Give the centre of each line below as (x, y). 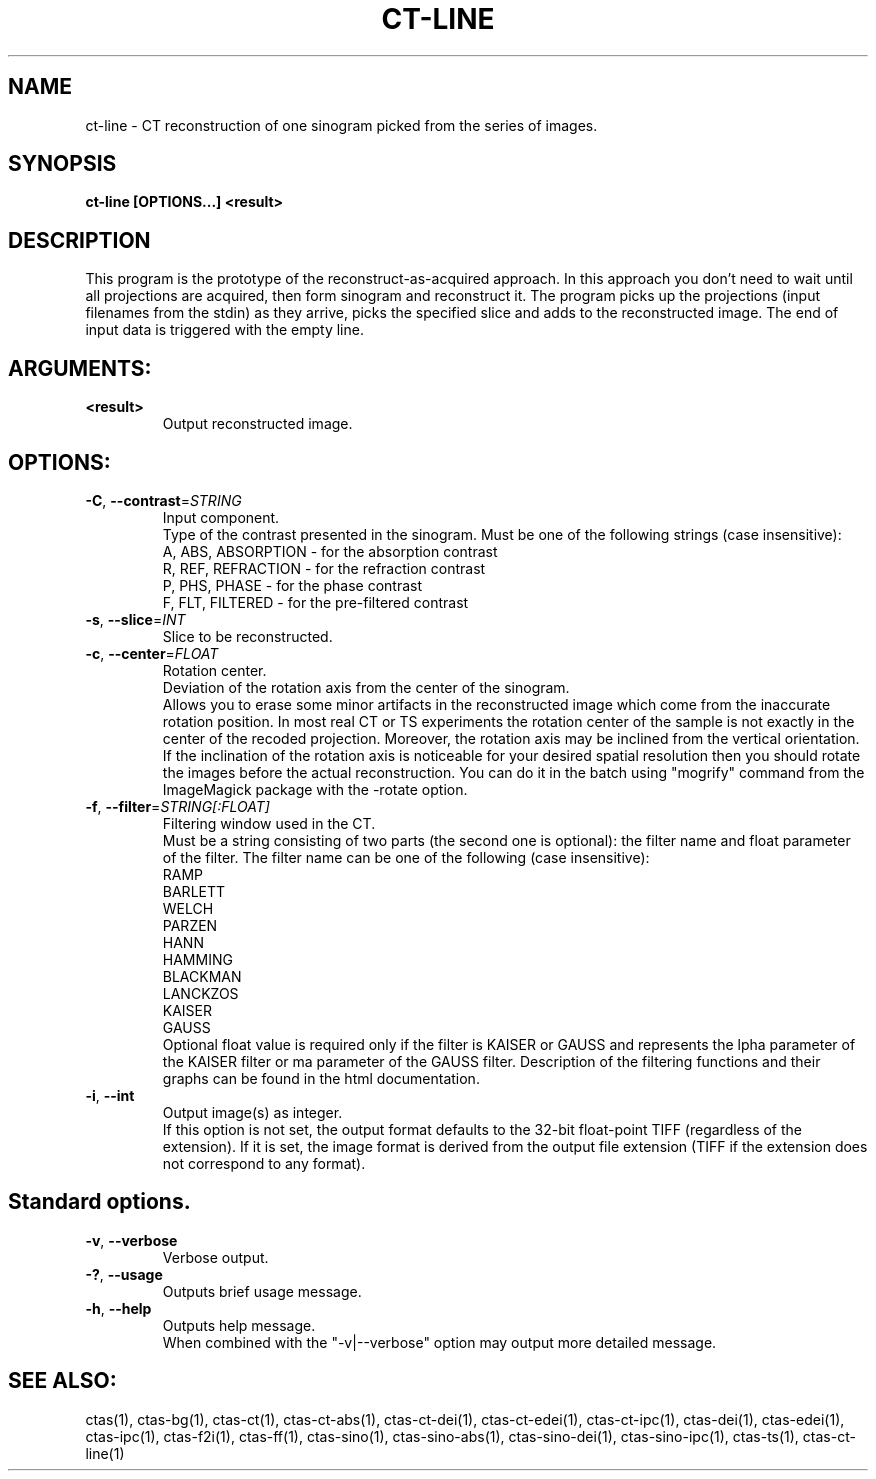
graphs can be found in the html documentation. (321, 1078)
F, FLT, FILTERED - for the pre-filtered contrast (315, 602)
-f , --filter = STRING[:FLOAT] (177, 806)
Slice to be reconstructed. (247, 636)
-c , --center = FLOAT (152, 653)
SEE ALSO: (62, 1381)
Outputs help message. (239, 1325)
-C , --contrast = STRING (163, 500)
